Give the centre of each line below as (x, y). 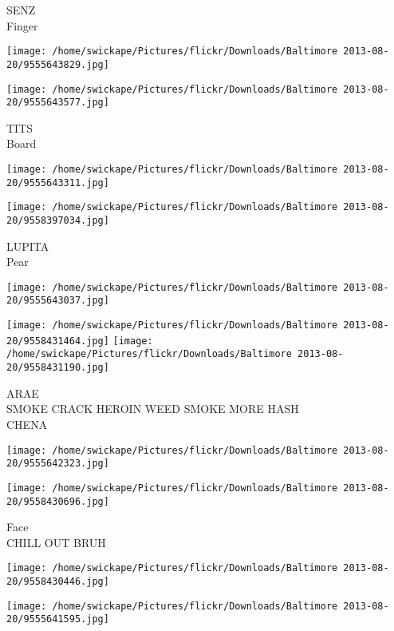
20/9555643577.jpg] (58, 103)
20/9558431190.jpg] (58, 368)
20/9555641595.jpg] (58, 619)
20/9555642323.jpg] (58, 464)
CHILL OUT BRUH (56, 542)
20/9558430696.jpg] (58, 501)
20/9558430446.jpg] (58, 581)
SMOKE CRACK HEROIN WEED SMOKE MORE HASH (153, 409)
